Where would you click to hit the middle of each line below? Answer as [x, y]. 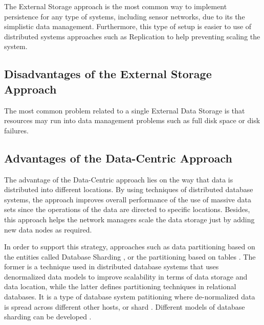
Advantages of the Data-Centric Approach [118, 158]
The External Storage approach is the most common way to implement [116, 6]
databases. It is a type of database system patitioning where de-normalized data [130, 297]
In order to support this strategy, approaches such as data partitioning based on [130, 247]
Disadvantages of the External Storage [108, 74]
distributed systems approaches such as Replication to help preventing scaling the [132, 36]
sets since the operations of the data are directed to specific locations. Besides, [127, 209]
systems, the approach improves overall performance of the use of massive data [128, 199]
